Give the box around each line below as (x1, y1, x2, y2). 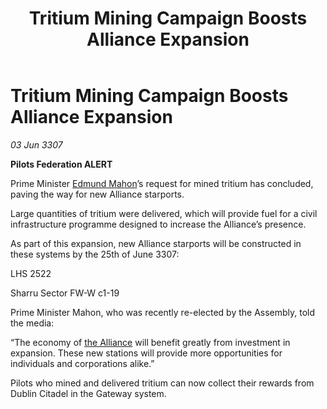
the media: (10, 317, 55, 329)
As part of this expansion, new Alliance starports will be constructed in (10, 237, 302, 249)
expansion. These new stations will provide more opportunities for (10, 347, 283, 359)
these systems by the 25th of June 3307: (10, 248, 180, 260)
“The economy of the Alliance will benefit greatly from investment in (10, 336, 291, 348)
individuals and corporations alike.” (10, 357, 155, 369)
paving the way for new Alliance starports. (10, 188, 185, 200)
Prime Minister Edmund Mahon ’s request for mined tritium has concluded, (10, 177, 314, 189)
